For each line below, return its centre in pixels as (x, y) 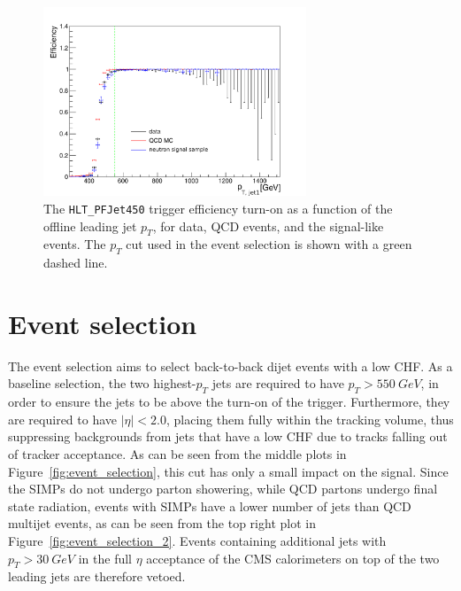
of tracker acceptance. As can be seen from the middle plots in (177, 454)
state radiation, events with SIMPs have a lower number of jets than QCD (210, 505)
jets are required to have (278, 383)
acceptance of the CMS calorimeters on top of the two (293, 558)
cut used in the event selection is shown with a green (269, 244)
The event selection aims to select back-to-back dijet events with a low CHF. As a (230, 365)
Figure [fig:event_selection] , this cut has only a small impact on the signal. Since (228, 471)
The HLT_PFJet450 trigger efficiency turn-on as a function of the (218, 208)
